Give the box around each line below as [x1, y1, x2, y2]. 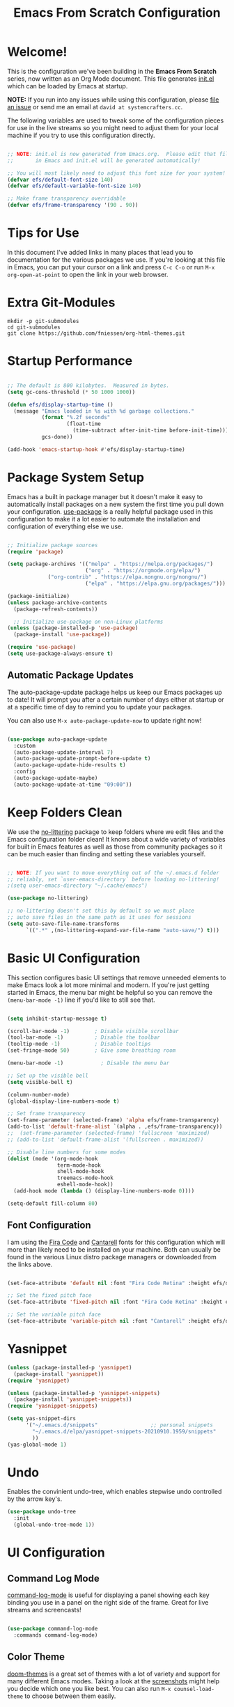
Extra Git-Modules [7, 294, 116, 310]
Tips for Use [7, 225, 79, 241]
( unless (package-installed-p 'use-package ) [7, 624, 139, 631]
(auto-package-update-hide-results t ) [13, 762, 127, 769]
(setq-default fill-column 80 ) [7, 1199, 98, 1207]
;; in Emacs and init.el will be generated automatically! [7, 157, 201, 164]
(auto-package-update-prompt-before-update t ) [13, 755, 151, 762]
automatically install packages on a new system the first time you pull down [7, 500, 224, 508]
